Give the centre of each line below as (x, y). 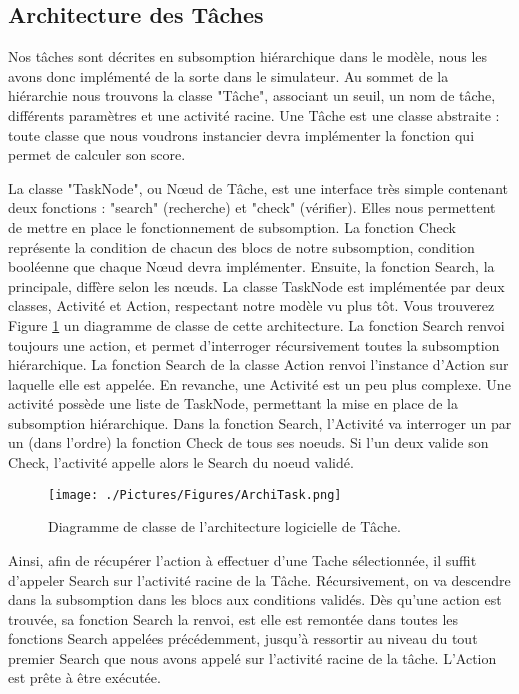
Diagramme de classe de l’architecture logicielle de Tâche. (224, 526)
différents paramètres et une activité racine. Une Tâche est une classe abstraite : (254, 114)
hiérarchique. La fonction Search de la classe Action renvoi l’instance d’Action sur (258, 364)
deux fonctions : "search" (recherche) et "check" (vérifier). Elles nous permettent (252, 207)
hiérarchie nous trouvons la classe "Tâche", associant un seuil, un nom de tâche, (252, 95)
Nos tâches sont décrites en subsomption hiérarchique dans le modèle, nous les (248, 56)
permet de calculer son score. (97, 154)
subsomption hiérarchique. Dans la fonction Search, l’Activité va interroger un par (260, 422)
